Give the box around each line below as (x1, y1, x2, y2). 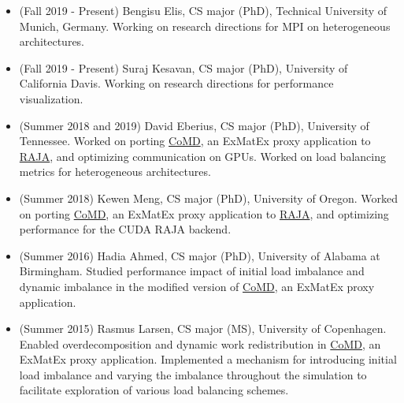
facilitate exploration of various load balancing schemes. (19, 382, 289, 398)
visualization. (19, 90, 83, 106)
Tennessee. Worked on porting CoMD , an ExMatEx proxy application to (19, 132, 371, 149)
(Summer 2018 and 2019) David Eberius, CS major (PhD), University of (19, 117, 369, 133)
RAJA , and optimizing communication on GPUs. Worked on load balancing (19, 147, 386, 164)
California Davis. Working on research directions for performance (19, 75, 334, 91)
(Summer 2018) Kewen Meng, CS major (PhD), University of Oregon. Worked (19, 189, 398, 206)
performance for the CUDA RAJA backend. (19, 221, 232, 237)
